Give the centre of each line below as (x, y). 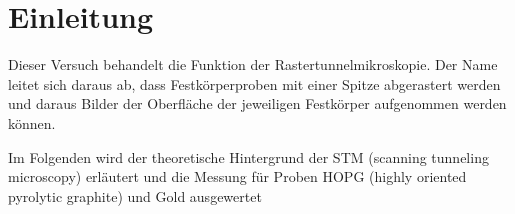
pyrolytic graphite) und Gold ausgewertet (135, 195)
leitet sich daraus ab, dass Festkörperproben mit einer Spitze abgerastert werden (254, 83)
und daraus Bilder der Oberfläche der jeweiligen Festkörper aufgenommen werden (257, 103)
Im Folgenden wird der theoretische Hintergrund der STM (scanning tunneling (248, 156)
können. (32, 122)
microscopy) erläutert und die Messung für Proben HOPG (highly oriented (237, 176)
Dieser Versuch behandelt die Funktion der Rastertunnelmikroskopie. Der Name (253, 64)
